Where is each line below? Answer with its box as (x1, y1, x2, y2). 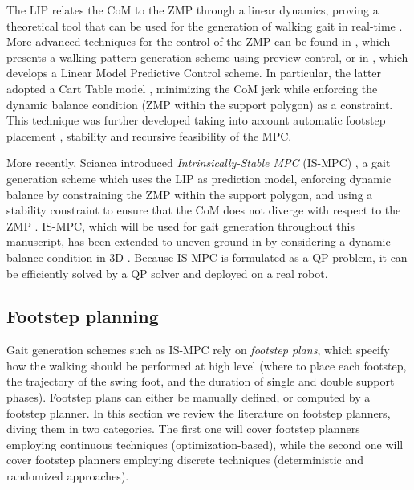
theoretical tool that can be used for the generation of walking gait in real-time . (6, 17, 403, 34)
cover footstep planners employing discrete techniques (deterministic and (6, 451, 364, 468)
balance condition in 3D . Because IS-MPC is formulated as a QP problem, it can (6, 248, 408, 265)
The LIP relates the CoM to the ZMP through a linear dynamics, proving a (6, 2, 379, 18)
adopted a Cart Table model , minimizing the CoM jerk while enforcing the (6, 80, 378, 96)
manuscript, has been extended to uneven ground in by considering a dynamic (6, 233, 391, 250)
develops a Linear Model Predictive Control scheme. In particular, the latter (6, 64, 382, 81)
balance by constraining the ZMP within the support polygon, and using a (6, 186, 373, 202)
